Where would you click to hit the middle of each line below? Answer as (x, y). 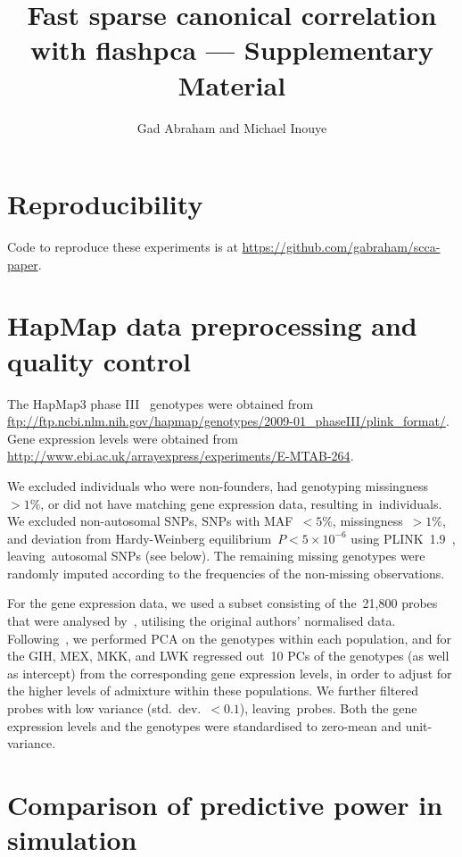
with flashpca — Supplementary (232, 50)
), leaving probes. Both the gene (328, 708)
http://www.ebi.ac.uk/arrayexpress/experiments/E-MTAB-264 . (181, 456)
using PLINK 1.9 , (403, 538)
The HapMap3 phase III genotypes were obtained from (161, 403)
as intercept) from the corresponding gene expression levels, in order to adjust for (230, 673)
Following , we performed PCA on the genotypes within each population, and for (230, 638)
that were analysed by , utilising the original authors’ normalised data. (202, 621)
